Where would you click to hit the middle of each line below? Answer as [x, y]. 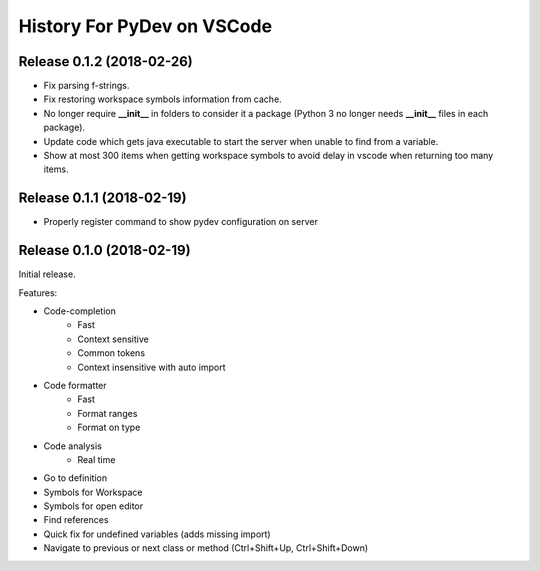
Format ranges [107, 413]
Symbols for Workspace [93, 492]
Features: [38, 292]
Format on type [109, 427]
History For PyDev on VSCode [145, 26]
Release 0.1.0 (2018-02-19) [104, 250]
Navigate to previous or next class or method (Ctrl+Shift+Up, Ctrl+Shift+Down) [206, 548]
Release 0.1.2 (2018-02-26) [106, 61]
